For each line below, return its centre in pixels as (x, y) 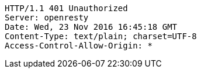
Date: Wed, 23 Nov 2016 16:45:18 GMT (91, 27)
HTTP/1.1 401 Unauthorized (66, 8)
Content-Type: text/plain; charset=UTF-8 (101, 36)
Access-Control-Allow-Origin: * (79, 46)
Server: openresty (47, 18)
